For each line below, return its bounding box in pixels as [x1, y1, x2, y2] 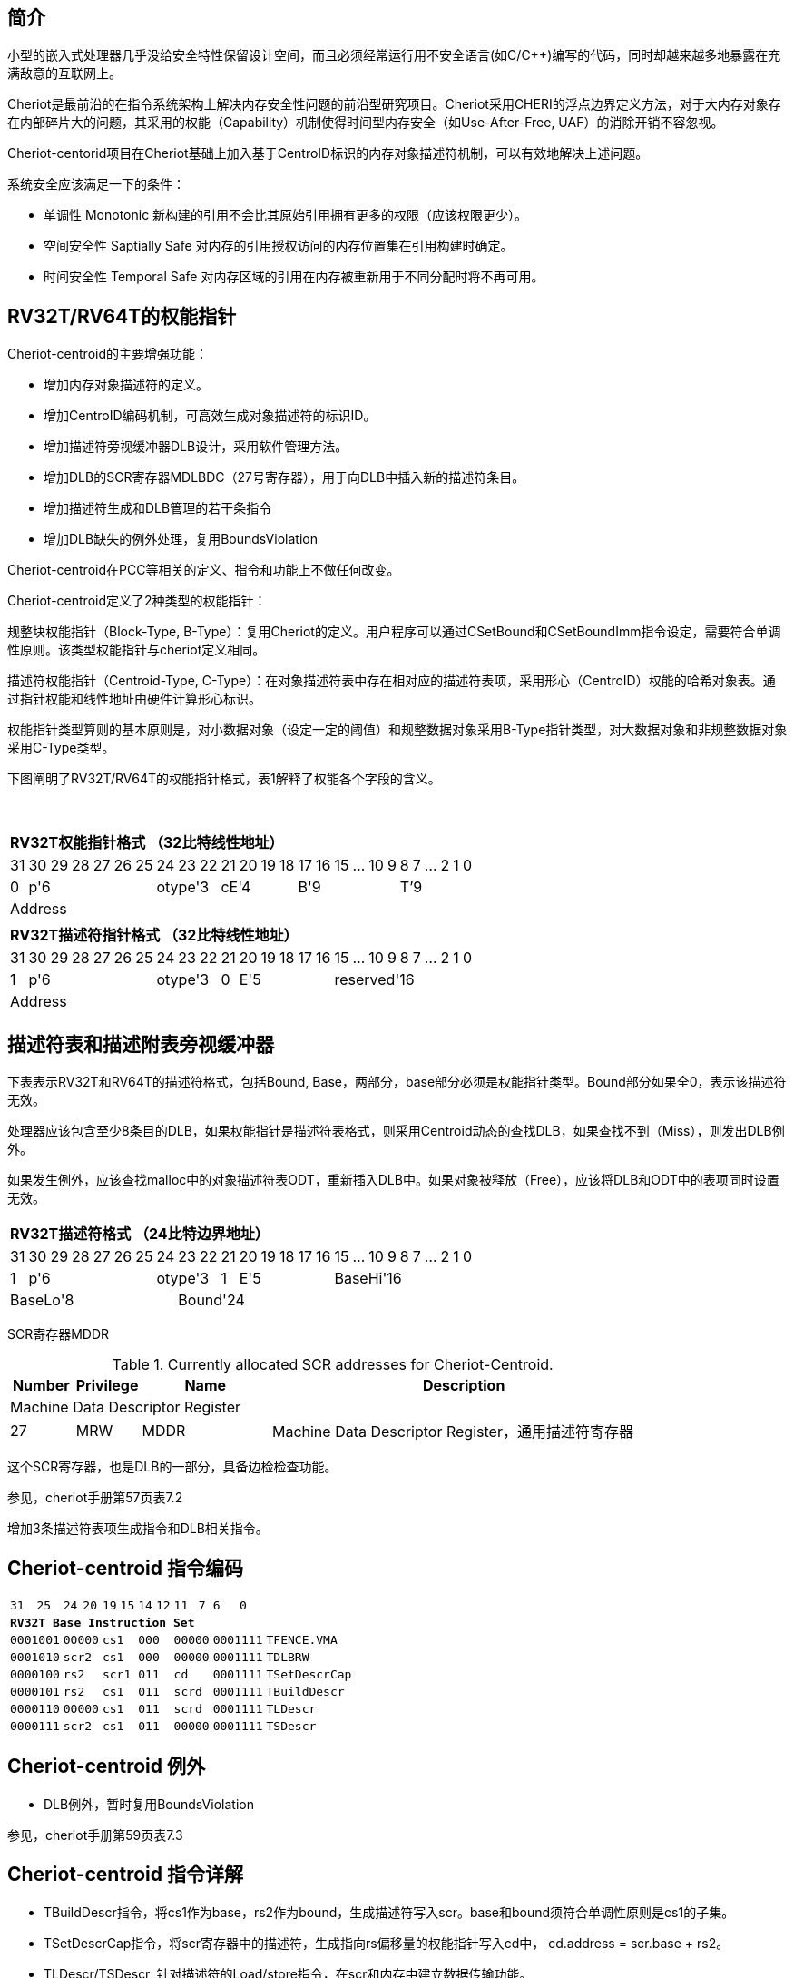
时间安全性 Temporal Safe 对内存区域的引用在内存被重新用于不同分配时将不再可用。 [44, 269, 544, 285]
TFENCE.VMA [266, 1632, 338, 1647]
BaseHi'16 [334, 1269, 402, 1288]
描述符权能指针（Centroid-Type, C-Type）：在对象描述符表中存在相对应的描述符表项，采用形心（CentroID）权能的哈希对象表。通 [7, 673, 776, 689]
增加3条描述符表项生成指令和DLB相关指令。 [7, 1520, 269, 1537]
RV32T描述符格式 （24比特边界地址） [10, 1225, 270, 1244]
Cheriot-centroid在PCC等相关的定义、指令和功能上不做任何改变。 [7, 562, 400, 578]
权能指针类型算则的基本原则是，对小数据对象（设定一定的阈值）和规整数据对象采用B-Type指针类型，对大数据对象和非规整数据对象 [7, 722, 788, 738]
